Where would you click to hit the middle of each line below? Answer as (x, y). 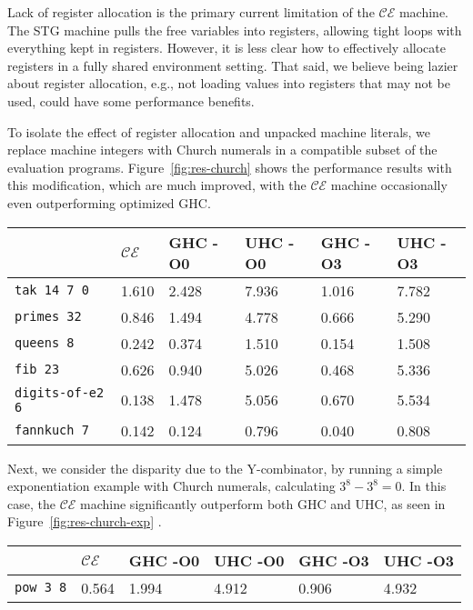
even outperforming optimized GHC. (109, 202)
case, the (31, 503)
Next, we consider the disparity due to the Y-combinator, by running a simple (225, 468)
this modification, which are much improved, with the (157, 185)
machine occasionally (389, 185)
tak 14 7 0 (52, 290)
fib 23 (37, 370)
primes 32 (48, 317)
